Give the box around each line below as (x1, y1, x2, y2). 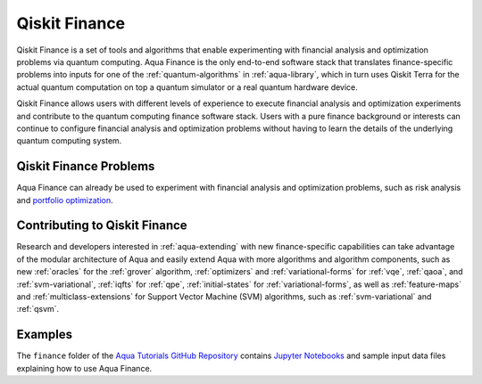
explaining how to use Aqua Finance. (16, 363, 153, 373)
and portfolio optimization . (16, 194, 113, 205)
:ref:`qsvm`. (16, 304, 60, 315)
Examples (16, 327, 73, 342)
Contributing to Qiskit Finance (16, 218, 187, 233)
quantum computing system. (16, 135, 122, 146)
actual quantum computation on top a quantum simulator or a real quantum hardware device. (16, 81, 359, 93)
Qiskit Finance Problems (16, 159, 155, 174)
